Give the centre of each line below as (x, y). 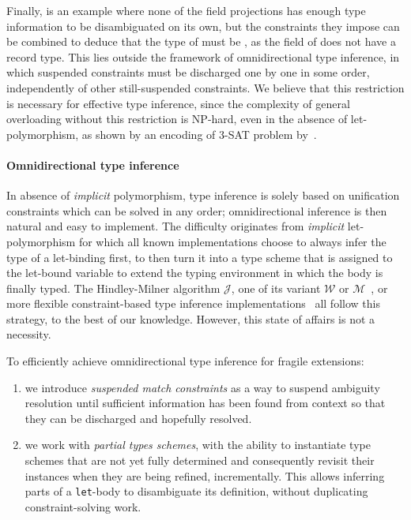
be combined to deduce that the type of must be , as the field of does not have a (201, 41)
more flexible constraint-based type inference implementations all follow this (193, 303)
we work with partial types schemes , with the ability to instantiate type (198, 445)
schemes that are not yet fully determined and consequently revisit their (200, 460)
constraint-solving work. (83, 506)
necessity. (29, 334)
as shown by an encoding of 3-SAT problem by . (199, 134)
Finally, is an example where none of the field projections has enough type (186, 10)
